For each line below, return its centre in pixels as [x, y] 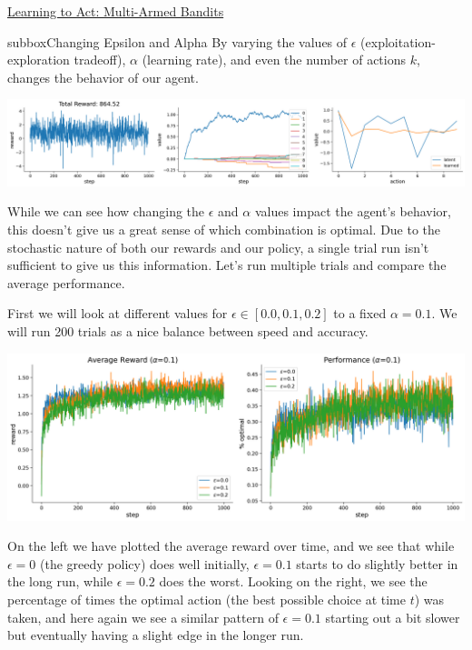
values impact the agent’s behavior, [353, 211]
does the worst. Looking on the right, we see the [293, 581]
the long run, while [60, 581]
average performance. [66, 282]
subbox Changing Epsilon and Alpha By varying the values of [177, 41]
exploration [39, 60]
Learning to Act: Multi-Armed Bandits [116, 11]
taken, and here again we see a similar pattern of [143, 617]
